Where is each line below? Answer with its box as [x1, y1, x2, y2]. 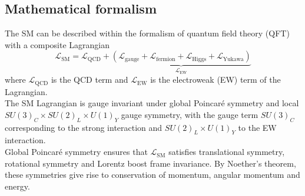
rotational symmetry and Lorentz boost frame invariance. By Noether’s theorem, [5, 157, 296, 169]
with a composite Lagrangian [5, 38, 110, 50]
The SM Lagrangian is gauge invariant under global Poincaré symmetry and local [5, 97, 299, 109]
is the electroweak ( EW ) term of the [150, 73, 281, 86]
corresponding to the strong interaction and [5, 121, 163, 133]
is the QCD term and [51, 73, 128, 86]
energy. [5, 180, 30, 192]
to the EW [238, 121, 277, 133]
